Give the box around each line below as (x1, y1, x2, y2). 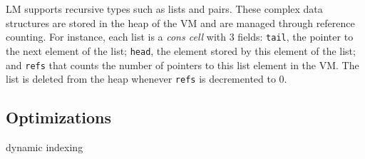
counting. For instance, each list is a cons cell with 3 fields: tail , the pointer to (6, 29, 354, 44)
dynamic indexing (6, 140, 83, 155)
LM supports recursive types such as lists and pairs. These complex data (6, 1, 323, 16)
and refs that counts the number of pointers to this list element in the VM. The (6, 57, 359, 72)
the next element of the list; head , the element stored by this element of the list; (6, 43, 356, 58)
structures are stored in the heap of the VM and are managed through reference (6, 15, 355, 30)
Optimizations (6, 106, 112, 128)
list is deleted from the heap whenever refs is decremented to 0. (6, 71, 287, 86)
